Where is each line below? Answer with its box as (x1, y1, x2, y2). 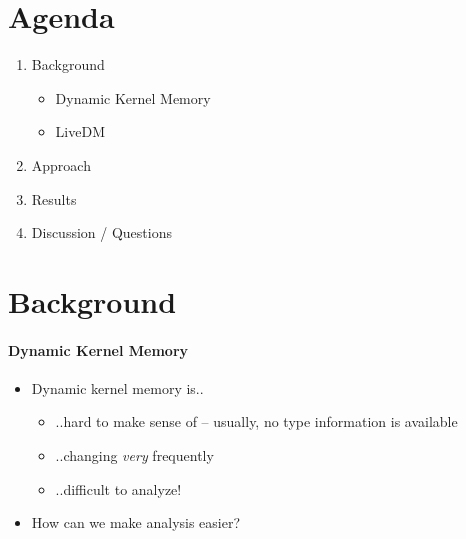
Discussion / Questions (31, 222, 172, 243)
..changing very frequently (55, 445, 214, 466)
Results (31, 188, 77, 209)
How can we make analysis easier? (31, 512, 241, 533)
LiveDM (55, 121, 105, 142)
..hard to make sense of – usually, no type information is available (55, 411, 458, 432)
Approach (31, 154, 91, 175)
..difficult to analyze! (55, 478, 182, 499)
